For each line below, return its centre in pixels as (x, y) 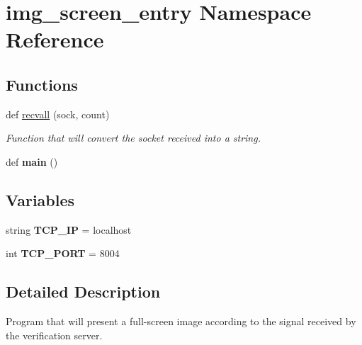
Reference (55, 39)
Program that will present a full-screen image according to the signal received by (181, 321)
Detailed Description (83, 292)
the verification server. (54, 335)
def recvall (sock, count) (58, 114)
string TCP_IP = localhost (69, 229)
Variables (40, 199)
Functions (42, 84)
